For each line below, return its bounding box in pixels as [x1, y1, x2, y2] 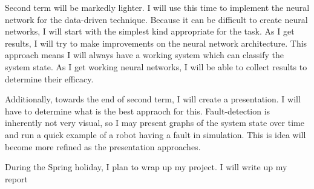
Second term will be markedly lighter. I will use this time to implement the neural [5, 1, 310, 13]
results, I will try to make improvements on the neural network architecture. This [5, 36, 307, 49]
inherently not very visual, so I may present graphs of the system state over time [5, 116, 304, 129]
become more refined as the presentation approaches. [5, 140, 201, 153]
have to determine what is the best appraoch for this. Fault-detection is [5, 104, 270, 117]
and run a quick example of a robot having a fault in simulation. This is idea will [5, 128, 306, 141]
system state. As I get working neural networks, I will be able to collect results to [5, 60, 307, 73]
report [5, 172, 28, 185]
